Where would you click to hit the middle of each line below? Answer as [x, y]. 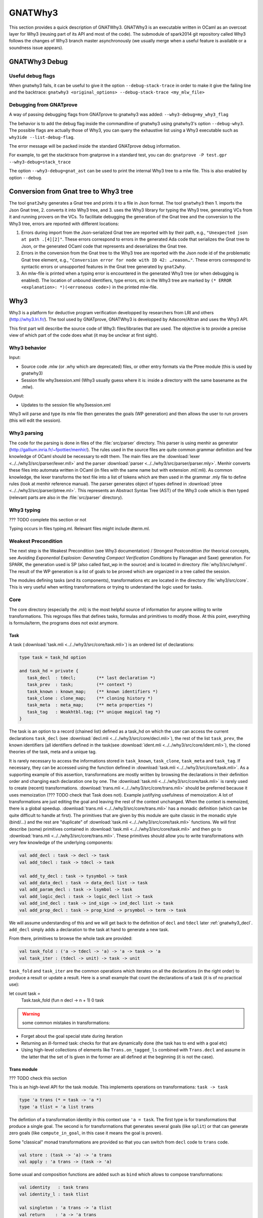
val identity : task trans [54, 1187]
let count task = [25, 993]
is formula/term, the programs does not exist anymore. [64, 623]
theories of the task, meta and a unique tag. [53, 752]
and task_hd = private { [49, 671]
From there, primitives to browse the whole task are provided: [71, 938]
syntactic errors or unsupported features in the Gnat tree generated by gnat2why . [103, 266]
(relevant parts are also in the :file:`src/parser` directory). [66, 497]
